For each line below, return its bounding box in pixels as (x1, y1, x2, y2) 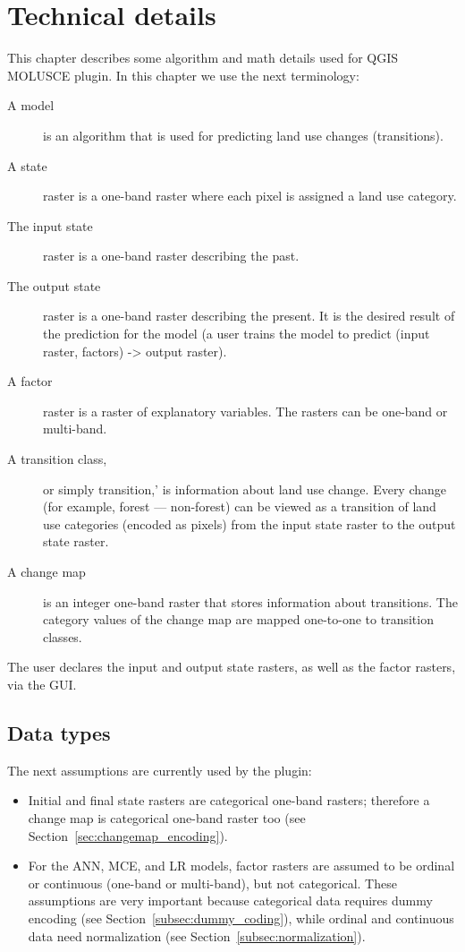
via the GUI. (7, 674, 77, 693)
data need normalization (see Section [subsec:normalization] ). (28, 926, 366, 945)
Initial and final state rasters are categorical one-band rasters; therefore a (28, 791, 430, 810)
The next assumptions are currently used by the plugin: (7, 760, 312, 779)
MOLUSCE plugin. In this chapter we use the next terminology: (7, 65, 359, 84)
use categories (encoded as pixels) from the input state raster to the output (43, 514, 456, 533)
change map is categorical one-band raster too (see (28, 808, 306, 827)
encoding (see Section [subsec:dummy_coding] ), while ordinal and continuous (28, 908, 454, 927)
